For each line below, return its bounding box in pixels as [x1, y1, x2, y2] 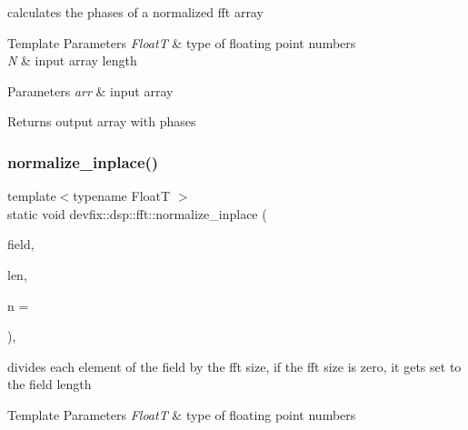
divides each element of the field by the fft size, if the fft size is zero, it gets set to [7, 356, 462, 375]
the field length [7, 375, 92, 394]
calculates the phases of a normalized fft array [7, 3, 264, 21]
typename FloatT [73, 186, 171, 205]
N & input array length [7, 51, 137, 70]
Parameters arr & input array [7, 81, 174, 100]
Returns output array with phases [7, 112, 196, 131]
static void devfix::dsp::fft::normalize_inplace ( [7, 204, 267, 223]
